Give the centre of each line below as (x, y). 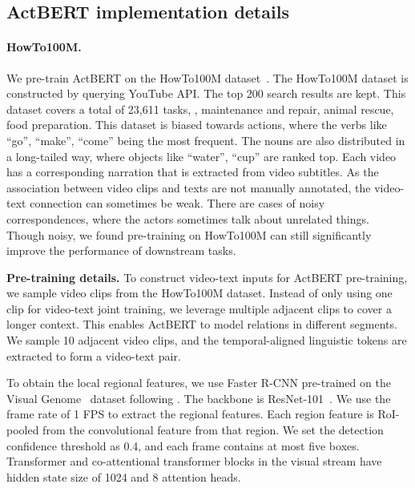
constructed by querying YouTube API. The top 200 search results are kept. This (206, 93)
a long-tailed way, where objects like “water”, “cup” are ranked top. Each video (201, 156)
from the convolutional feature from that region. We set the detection (213, 430)
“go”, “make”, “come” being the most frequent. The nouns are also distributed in (206, 140)
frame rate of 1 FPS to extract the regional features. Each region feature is (190, 414)
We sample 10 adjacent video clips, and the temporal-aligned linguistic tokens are (207, 340)
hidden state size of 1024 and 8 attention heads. (124, 476)
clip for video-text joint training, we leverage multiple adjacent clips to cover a (199, 308)
